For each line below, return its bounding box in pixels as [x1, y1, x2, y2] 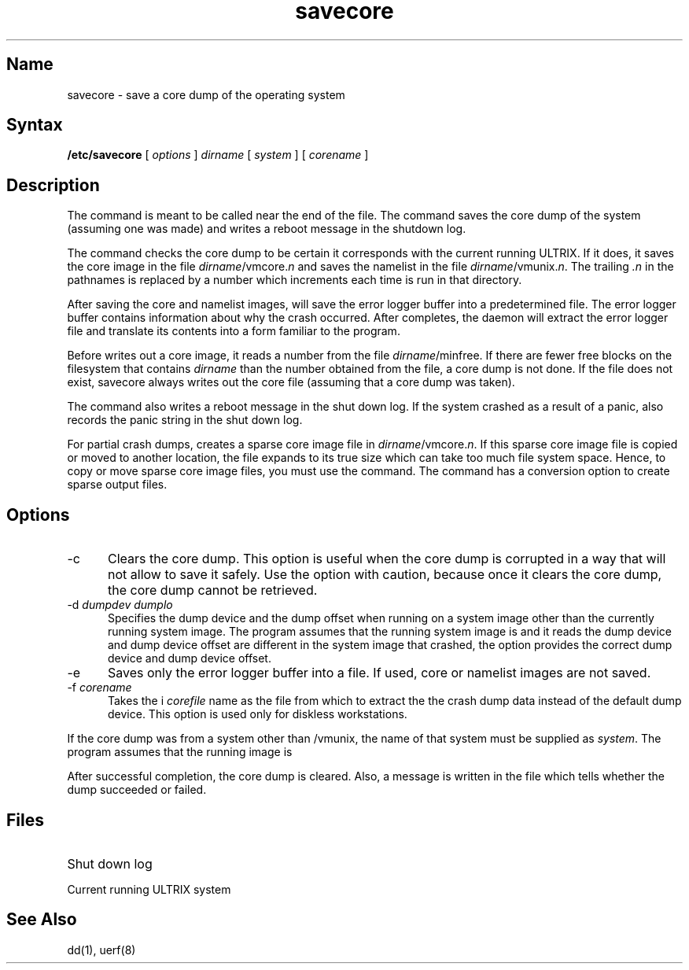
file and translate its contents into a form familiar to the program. [67, 324, 400, 338]
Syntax [6, 115, 63, 135]
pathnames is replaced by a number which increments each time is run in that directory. [67, 273, 522, 287]
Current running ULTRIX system [67, 882, 231, 896]
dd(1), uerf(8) [67, 942, 136, 957]
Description [6, 175, 100, 195]
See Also [6, 909, 77, 930]
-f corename [67, 680, 132, 695]
